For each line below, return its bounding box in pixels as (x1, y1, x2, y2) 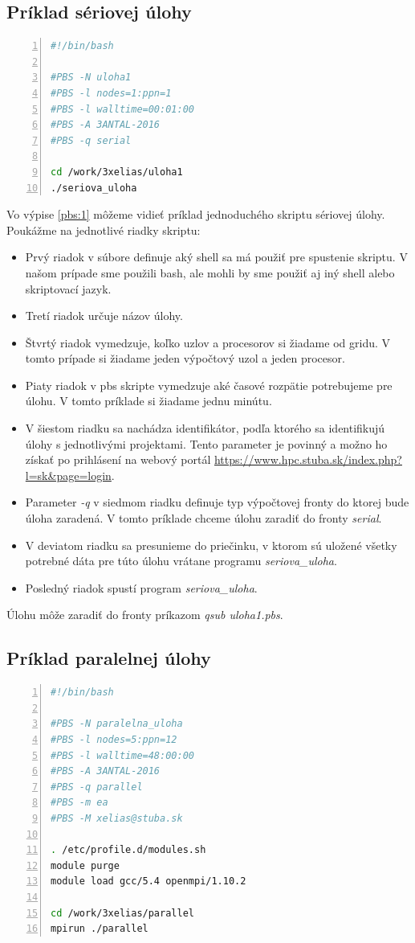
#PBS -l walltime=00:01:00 (51, 103, 194, 115)
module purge (51, 859, 120, 871)
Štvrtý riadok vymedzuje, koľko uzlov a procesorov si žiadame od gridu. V (25, 334, 390, 351)
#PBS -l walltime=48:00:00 (51, 749, 194, 761)
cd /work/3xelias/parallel (51, 907, 194, 919)
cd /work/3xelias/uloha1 (51, 166, 183, 178)
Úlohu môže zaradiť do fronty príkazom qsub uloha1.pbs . (6, 606, 283, 623)
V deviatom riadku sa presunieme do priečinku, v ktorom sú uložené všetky (25, 536, 397, 553)
